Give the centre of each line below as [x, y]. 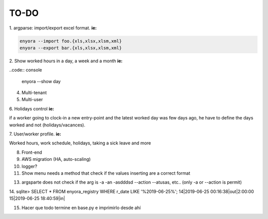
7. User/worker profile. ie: [35, 134]
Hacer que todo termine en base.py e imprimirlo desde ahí [81, 208]
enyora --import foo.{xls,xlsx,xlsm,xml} [71, 41]
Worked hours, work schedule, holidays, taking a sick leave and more [80, 143]
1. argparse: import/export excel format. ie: [53, 28]
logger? [29, 166]
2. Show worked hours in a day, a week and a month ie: [66, 61]
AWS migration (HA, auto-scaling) [56, 159]
